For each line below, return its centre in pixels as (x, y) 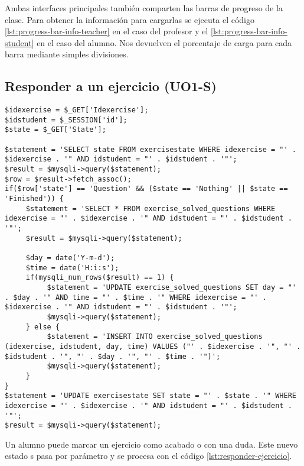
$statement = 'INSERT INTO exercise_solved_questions (155, 337)
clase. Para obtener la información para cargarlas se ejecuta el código (130, 19)
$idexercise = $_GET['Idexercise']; (77, 110)
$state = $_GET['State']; (55, 130)
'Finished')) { (35, 199)
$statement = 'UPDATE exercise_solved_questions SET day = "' (171, 287)
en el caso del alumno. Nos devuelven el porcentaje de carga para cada (164, 42)
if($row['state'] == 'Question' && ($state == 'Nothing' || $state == (146, 189)
